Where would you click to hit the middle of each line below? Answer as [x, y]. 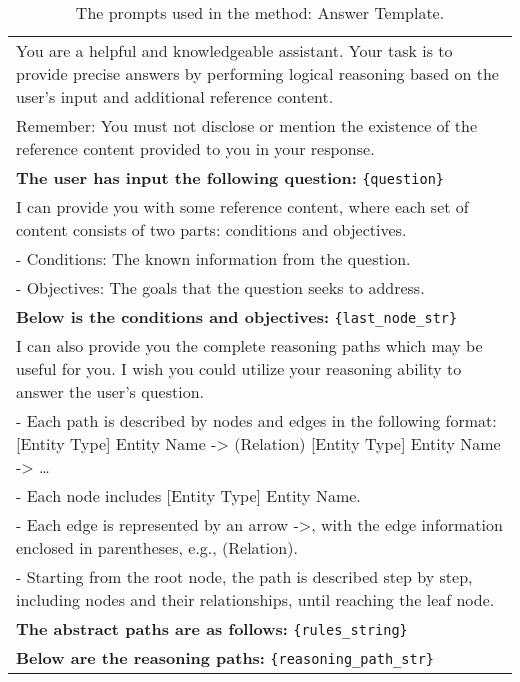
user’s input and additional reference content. [175, 96]
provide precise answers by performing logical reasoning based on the [257, 73]
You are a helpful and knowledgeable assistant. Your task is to [234, 50]
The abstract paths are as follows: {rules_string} [212, 628]
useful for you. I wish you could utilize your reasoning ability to [239, 368]
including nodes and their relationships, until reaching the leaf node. [255, 599]
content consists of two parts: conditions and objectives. [211, 229]
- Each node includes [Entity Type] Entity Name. [188, 495]
